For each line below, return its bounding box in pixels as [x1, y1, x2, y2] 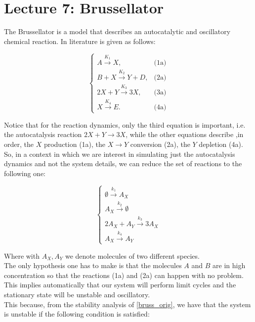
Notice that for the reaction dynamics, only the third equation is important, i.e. [4, 119, 246, 130]
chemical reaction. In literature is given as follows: [4, 36, 156, 46]
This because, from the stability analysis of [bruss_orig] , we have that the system [4, 299, 251, 309]
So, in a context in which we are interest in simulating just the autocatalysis [4, 148, 235, 159]
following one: [4, 168, 46, 178]
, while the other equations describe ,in [126, 129, 244, 139]
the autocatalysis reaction [4, 129, 82, 139]
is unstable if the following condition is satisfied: [4, 309, 150, 319]
